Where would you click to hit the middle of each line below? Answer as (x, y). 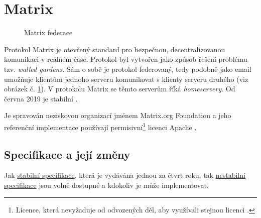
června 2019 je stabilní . (41, 98)
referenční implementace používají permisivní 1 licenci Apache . (100, 126)
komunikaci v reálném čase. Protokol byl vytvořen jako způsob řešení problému (126, 59)
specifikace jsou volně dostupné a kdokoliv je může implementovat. (106, 185)
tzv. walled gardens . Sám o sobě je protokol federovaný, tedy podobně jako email (128, 69)
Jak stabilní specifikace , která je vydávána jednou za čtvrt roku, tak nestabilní (125, 175)
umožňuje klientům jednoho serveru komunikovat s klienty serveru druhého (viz (126, 79)
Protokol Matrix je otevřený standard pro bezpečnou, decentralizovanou (115, 49)
